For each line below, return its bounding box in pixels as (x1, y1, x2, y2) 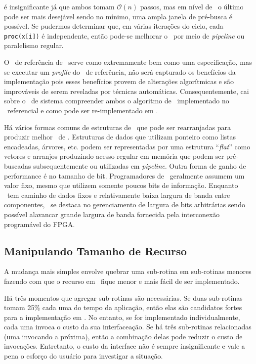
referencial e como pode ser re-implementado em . (7, 105, 158, 115)
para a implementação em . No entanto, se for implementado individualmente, (4, 312, 240, 322)
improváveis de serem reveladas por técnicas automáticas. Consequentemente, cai (4, 86, 249, 96)
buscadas (4, 160, 31, 171)
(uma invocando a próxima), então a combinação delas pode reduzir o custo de (4, 331, 243, 341)
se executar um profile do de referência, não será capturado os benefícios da (4, 66, 236, 77)
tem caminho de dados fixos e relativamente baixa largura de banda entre (7, 189, 230, 200)
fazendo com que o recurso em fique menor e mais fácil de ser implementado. (4, 275, 240, 286)
